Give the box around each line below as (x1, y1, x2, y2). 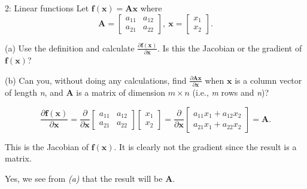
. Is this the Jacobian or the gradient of (157, 41, 302, 54)
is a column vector (235, 74, 302, 86)
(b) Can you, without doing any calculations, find (5, 74, 187, 86)
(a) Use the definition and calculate (5, 41, 135, 54)
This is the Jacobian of (5, 140, 89, 153)
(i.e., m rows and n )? (192, 86, 269, 99)
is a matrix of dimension (76, 86, 165, 99)
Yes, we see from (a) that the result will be (5, 172, 163, 184)
